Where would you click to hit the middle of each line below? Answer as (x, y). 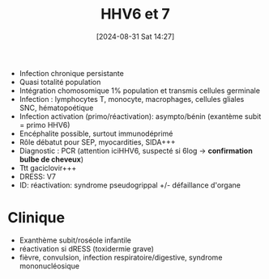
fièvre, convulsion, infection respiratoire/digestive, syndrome (121, 257)
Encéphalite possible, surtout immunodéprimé (96, 133)
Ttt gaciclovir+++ (48, 167)
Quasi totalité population (60, 82)
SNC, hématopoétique (56, 108)
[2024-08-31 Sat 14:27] (135, 36)
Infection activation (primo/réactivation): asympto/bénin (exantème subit (140, 116)
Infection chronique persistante (72, 73)
